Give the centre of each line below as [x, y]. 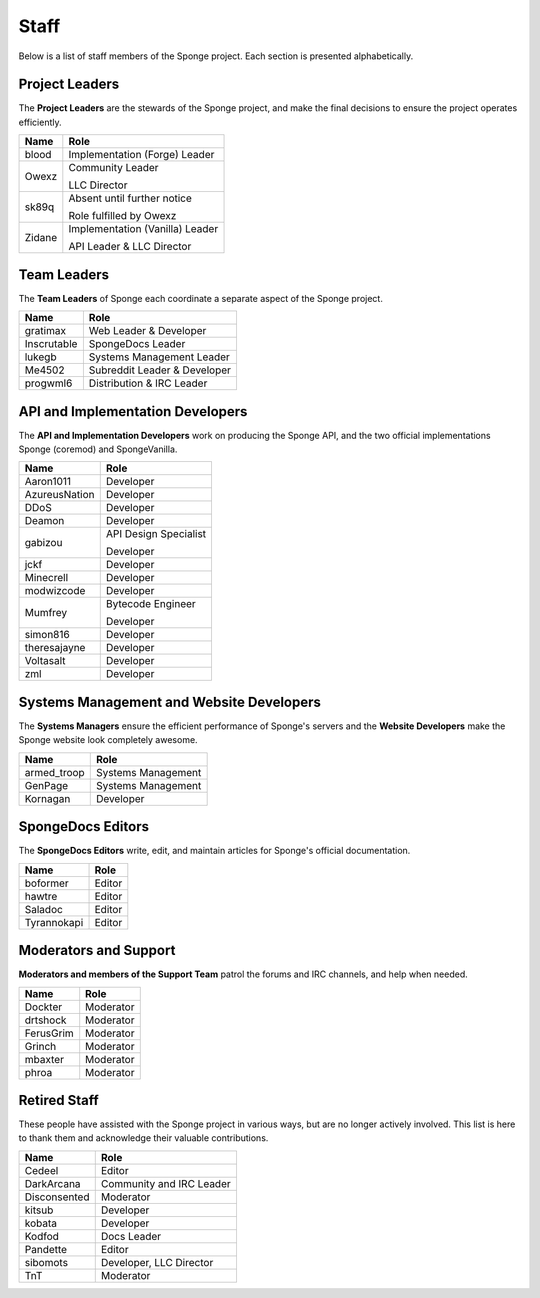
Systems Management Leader [159, 357]
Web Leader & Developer [147, 331]
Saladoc [44, 909]
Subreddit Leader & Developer [160, 370]
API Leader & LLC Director [130, 247]
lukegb [40, 357]
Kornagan [47, 798]
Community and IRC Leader [166, 1183]
